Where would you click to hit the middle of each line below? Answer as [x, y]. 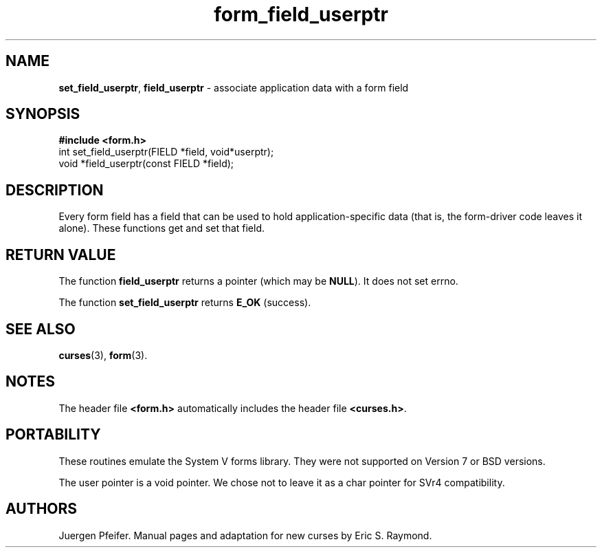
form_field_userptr [301, 14]
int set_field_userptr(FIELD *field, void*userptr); [166, 152]
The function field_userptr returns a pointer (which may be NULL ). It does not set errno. [258, 281]
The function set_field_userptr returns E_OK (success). [185, 303]
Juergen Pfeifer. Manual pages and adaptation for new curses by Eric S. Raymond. [245, 535]
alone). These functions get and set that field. [161, 228]
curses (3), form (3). [103, 355]
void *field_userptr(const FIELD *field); [146, 164]
